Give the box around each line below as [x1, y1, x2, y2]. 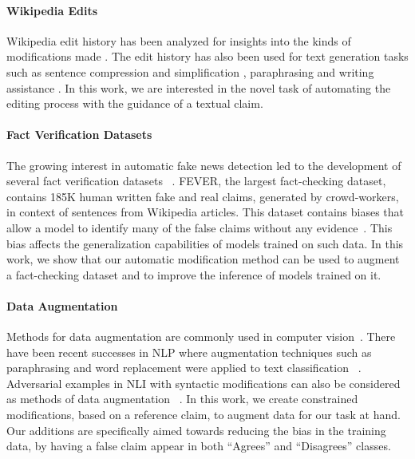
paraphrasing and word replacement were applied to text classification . [6, 359, 362, 376]
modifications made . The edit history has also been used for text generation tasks [6, 48, 409, 65]
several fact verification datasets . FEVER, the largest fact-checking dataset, [6, 172, 386, 189]
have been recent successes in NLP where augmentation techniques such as [6, 343, 372, 360]
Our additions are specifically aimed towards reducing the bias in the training [6, 421, 386, 438]
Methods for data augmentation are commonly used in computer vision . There [6, 328, 396, 345]
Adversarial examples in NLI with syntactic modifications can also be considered [6, 374, 401, 391]
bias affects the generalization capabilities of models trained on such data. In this [6, 235, 404, 251]
